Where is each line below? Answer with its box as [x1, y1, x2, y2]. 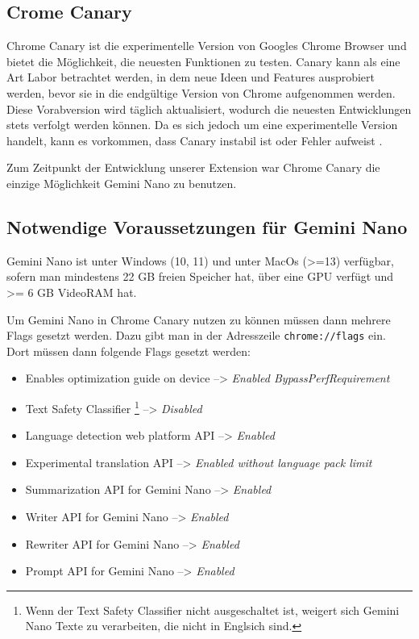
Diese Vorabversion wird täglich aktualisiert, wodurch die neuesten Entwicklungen [6, 100, 412, 117]
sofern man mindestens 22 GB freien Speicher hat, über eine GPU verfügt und [6, 268, 394, 285]
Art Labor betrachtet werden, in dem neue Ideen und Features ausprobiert [6, 69, 375, 86]
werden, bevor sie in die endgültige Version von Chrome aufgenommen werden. [6, 84, 396, 101]
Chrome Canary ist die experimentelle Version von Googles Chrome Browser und [6, 37, 407, 54]
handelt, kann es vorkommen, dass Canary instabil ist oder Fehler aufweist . [6, 132, 383, 148]
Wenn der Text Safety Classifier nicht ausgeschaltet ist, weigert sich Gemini [25, 601, 400, 618]
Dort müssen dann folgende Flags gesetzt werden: [6, 342, 251, 359]
